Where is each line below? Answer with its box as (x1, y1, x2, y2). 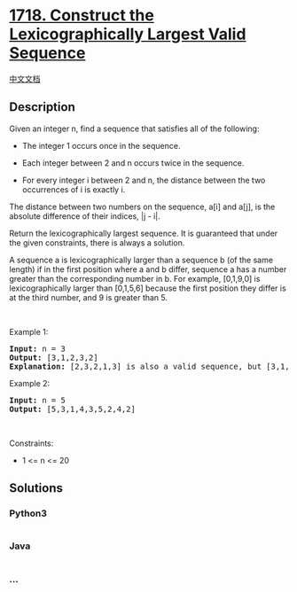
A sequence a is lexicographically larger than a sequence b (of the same (9, 254, 273, 265)
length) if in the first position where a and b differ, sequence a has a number (9, 263, 287, 275)
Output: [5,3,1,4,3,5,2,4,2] (9, 404, 136, 414)
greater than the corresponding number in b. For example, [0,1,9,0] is (9, 273, 261, 284)
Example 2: (9, 378, 51, 388)
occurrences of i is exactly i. (21, 183, 126, 195)
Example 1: (9, 326, 49, 337)
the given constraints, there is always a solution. (9, 237, 185, 248)
